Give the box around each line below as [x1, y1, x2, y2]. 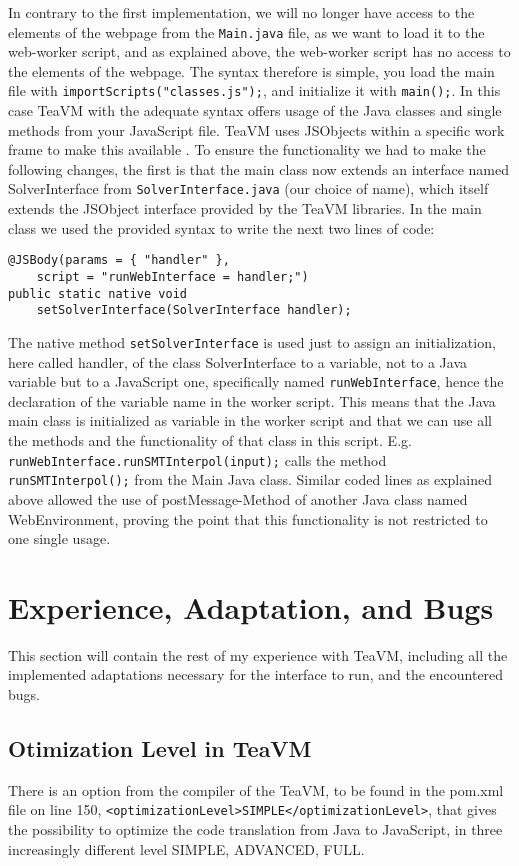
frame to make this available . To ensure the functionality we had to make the [8, 139, 486, 160]
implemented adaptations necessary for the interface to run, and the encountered [8, 664, 504, 685]
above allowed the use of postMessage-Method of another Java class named [8, 488, 468, 509]
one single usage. [8, 528, 111, 549]
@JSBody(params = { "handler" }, [8, 253, 230, 268]
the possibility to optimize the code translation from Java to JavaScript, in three [8, 819, 503, 840]
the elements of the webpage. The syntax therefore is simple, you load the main [8, 60, 495, 81]
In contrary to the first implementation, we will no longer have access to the [8, 2, 475, 22]
